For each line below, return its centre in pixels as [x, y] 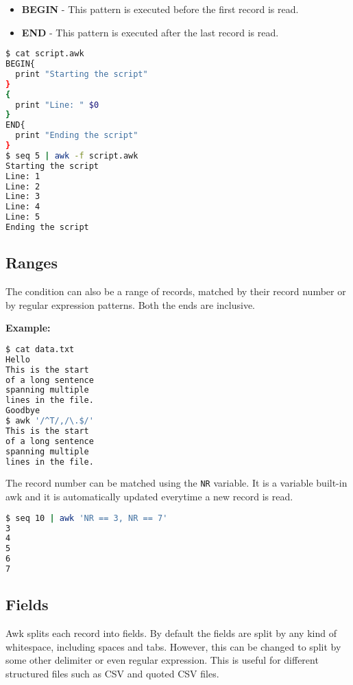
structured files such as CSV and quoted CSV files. [112, 673]
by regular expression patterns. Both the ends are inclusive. [130, 304]
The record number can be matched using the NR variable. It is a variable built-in [176, 483]
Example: [28, 328]
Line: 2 [23, 186]
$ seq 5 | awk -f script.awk [72, 155]
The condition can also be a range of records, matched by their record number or [176, 291]
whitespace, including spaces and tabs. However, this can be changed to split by [173, 646]
